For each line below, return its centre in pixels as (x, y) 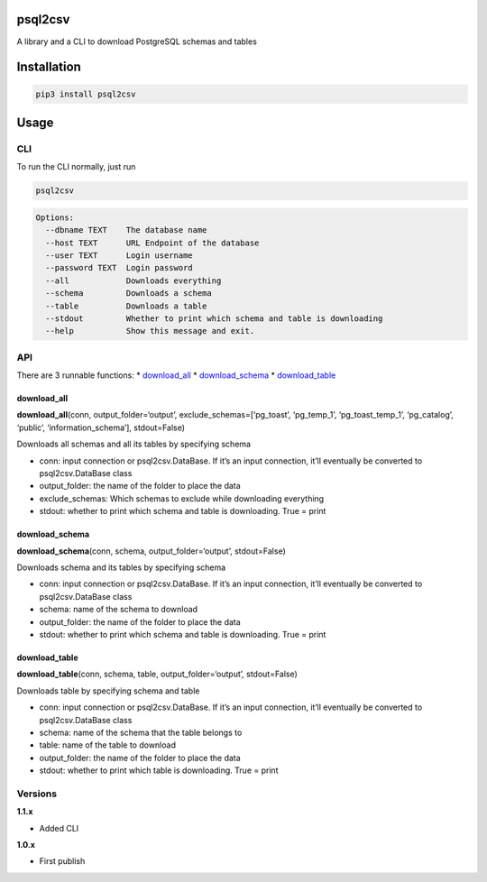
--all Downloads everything (133, 280)
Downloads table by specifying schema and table (108, 691)
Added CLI (59, 828)
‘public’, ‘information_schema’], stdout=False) (101, 427)
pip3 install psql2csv (86, 94)
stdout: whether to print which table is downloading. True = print (159, 770)
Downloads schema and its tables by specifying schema (121, 567)
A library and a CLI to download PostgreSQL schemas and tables (137, 41)
